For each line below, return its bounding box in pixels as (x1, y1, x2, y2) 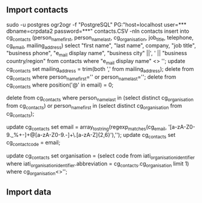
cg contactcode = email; (6, 139, 61, 148)
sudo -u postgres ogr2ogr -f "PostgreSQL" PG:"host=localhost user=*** (6, 21, 187, 28)
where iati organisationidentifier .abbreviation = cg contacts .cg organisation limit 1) (6, 160, 189, 168)
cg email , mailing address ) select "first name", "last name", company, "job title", (6, 42, 196, 50)
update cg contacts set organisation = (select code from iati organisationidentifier (6, 152, 195, 161)
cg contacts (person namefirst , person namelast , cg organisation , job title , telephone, (6, 33, 194, 42)
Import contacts (6, 5, 69, 15)
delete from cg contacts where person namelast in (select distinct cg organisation (6, 94, 194, 103)
